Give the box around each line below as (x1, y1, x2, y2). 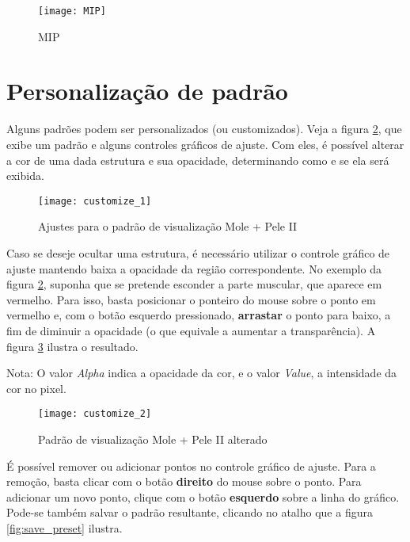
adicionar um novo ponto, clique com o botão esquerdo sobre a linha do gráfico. (6, 488, 400, 505)
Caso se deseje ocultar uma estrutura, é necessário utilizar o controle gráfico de (6, 245, 390, 261)
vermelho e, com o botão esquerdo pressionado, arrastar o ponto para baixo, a (6, 307, 391, 323)
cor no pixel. (6, 380, 66, 396)
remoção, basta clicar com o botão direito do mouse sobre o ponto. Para (6, 473, 362, 490)
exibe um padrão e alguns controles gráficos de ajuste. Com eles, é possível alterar (6, 135, 404, 152)
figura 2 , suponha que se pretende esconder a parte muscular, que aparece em (6, 276, 382, 292)
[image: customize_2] (38, 408, 152, 420)
